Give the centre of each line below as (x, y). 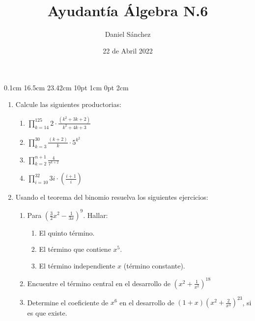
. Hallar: (96, 215)
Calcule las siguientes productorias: (68, 104)
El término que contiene (75, 249)
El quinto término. (67, 232)
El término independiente (77, 265)
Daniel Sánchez (128, 34)
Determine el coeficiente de (68, 302)
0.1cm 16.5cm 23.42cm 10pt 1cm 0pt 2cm (66, 88)
